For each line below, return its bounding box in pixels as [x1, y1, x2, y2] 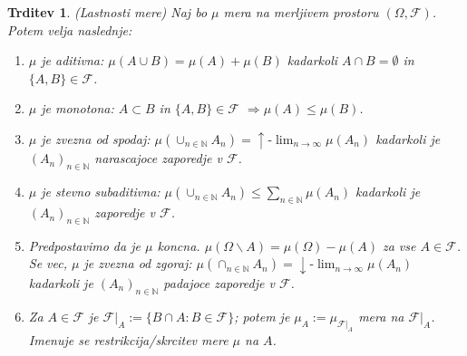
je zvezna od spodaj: [41, 129, 151, 148]
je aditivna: [41, 51, 104, 70]
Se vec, [28, 254, 68, 273]
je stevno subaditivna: [41, 182, 161, 201]
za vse [382, 236, 416, 255]
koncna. [157, 236, 200, 255]
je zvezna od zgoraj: [83, 254, 192, 273]
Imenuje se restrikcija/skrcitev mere [28, 330, 229, 349]
